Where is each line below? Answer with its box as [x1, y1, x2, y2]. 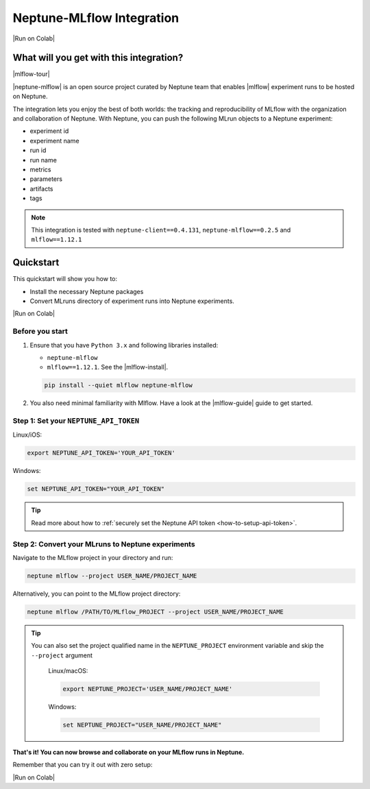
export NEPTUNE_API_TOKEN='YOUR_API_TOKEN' [27, 449, 176, 457]
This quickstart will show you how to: [12, 275, 118, 283]
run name [29, 156, 58, 164]
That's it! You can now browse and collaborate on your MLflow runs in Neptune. [12, 748, 245, 756]
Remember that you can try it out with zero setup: [12, 761, 153, 769]
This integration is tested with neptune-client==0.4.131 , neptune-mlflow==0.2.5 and [31, 226, 291, 234]
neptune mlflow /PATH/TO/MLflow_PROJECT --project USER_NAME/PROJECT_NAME [27, 607, 284, 616]
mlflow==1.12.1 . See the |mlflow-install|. [47, 363, 169, 372]
